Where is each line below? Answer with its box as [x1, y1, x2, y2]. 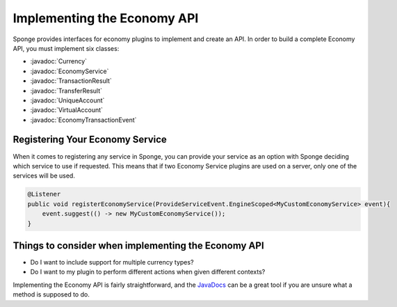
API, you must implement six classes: [13, 44, 120, 52]
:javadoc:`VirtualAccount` [30, 106, 104, 114]
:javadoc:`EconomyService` [30, 67, 109, 75]
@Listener [27, 190, 61, 198]
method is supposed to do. [13, 290, 90, 299]
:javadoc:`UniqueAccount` [30, 96, 105, 104]
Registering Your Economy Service [13, 134, 167, 145]
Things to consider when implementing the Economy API [13, 239, 264, 251]
